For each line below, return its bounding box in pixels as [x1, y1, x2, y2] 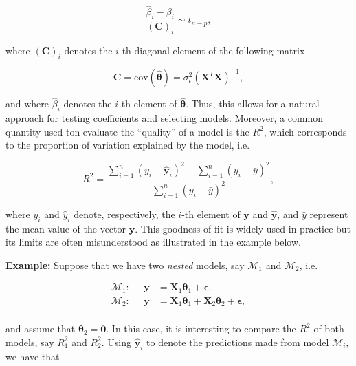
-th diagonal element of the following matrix [119, 43, 305, 57]
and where [5, 96, 49, 111]
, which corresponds [263, 124, 347, 138]
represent [309, 206, 348, 221]
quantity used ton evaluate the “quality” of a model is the [5, 124, 249, 138]
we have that [5, 349, 60, 363]
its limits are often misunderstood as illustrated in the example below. [5, 235, 301, 249]
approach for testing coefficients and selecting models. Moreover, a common [5, 111, 324, 125]
